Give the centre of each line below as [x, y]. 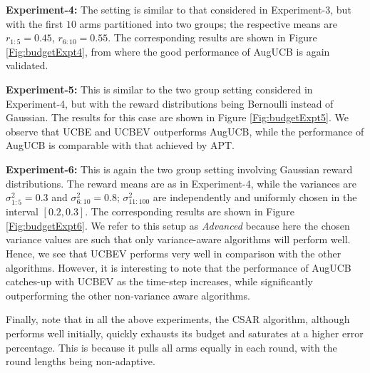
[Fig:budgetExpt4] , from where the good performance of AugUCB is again [168, 51]
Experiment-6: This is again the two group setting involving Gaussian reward [179, 169]
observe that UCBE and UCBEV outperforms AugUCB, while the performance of [185, 131]
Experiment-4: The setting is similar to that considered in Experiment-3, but [179, 9]
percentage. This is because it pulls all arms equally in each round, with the [171, 347]
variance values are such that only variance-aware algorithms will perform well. [178, 239]
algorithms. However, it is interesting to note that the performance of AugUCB [179, 267]
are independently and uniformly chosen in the [255, 197]
